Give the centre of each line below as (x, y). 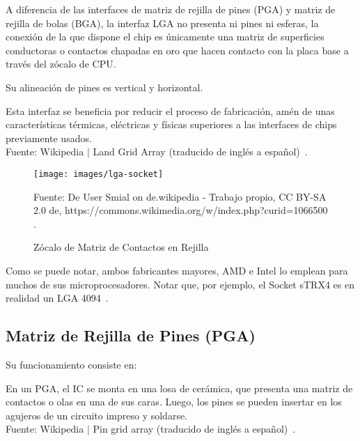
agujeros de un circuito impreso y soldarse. (97, 415)
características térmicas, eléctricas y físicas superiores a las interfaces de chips (171, 124)
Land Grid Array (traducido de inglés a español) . (200, 152)
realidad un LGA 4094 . (57, 298)
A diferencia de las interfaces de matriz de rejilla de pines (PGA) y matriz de (171, 9)
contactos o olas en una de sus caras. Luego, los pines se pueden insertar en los (174, 402)
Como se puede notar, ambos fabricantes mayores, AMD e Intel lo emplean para (177, 270)
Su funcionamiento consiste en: (71, 364)
